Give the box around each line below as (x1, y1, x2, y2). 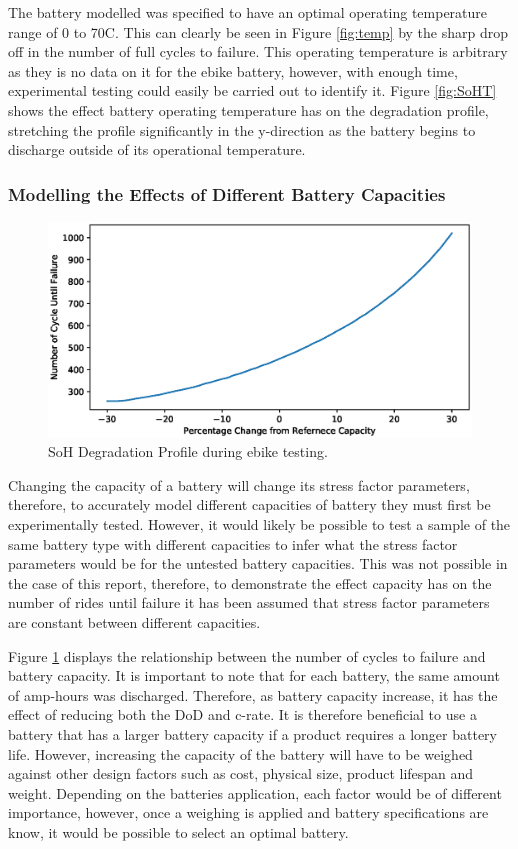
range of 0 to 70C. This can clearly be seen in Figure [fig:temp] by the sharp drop (8, 21, 508, 42)
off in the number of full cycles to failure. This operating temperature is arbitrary (8, 41, 508, 62)
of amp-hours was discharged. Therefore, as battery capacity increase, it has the (8, 684, 498, 705)
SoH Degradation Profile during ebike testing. (48, 441, 328, 462)
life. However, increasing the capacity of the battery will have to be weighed (8, 743, 473, 764)
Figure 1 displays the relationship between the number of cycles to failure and (8, 645, 486, 666)
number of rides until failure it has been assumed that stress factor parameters (8, 592, 490, 613)
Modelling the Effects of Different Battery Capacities (8, 181, 446, 206)
